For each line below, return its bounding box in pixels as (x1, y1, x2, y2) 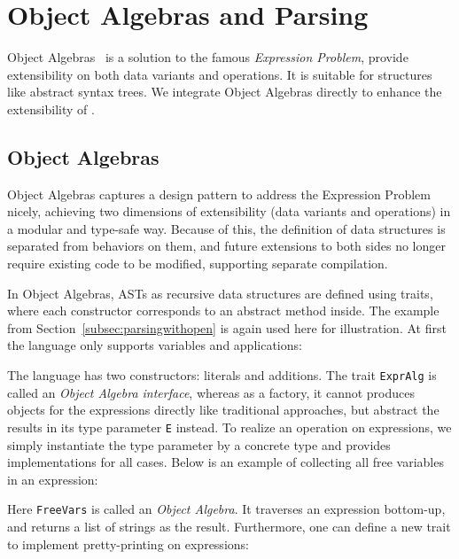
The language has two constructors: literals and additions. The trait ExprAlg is (7, 366, 437, 384)
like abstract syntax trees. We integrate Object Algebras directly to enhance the (7, 82, 442, 101)
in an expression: (7, 470, 98, 488)
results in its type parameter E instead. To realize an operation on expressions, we (7, 417, 452, 436)
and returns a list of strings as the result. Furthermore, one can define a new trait (7, 516, 451, 535)
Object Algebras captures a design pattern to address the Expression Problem (7, 184, 431, 203)
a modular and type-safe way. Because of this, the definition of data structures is (7, 219, 446, 237)
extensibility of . (7, 99, 95, 118)
